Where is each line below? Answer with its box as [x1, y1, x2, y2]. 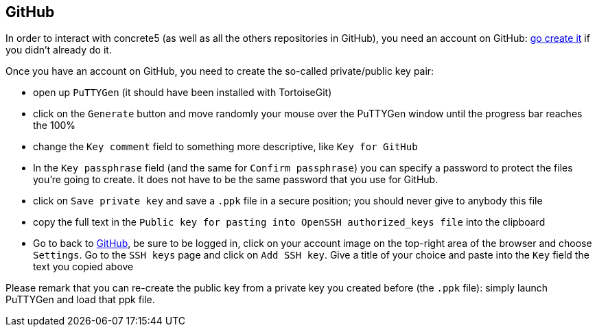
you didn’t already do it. [5, 44, 112, 56]
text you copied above [33, 261, 134, 273]
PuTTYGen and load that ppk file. [5, 294, 155, 306]
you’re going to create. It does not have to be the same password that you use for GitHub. [33, 174, 438, 186]
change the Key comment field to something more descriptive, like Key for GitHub [33, 141, 418, 153]
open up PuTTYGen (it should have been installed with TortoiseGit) [33, 86, 332, 99]
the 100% [33, 119, 76, 132]
